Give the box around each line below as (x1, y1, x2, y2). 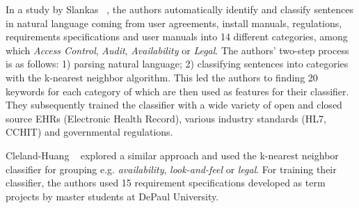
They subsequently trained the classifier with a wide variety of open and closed (6, 97, 342, 112)
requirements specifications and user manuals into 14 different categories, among (6, 29, 348, 44)
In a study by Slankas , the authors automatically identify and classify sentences (6, 2, 353, 16)
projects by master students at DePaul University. (6, 189, 219, 203)
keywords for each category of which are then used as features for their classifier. (6, 83, 349, 98)
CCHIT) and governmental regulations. (6, 125, 173, 139)
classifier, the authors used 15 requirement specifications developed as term (6, 175, 326, 190)
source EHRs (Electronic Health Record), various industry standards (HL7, (6, 111, 326, 125)
